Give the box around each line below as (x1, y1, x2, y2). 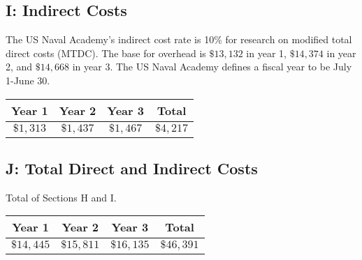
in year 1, (246, 45, 287, 60)
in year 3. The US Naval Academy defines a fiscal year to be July (72, 59, 352, 74)
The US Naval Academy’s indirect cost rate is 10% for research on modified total (6, 32, 352, 47)
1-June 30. (6, 72, 50, 87)
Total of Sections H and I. (6, 190, 117, 204)
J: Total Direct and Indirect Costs (6, 157, 258, 178)
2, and (6, 59, 33, 74)
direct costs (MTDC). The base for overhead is (6, 45, 206, 60)
